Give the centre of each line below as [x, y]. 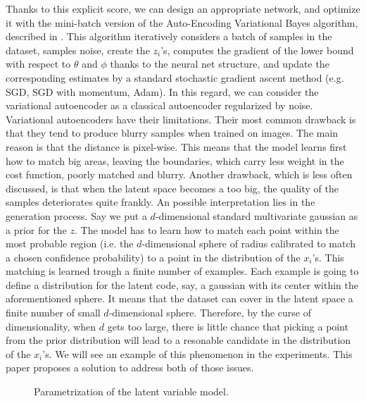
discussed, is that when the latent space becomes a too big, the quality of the [172, 188]
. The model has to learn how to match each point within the [207, 229]
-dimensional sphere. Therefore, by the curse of [210, 313]
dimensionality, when [51, 326]
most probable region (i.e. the [70, 243]
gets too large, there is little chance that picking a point [228, 326]
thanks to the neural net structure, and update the [220, 64]
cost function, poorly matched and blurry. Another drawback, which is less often [179, 174]
